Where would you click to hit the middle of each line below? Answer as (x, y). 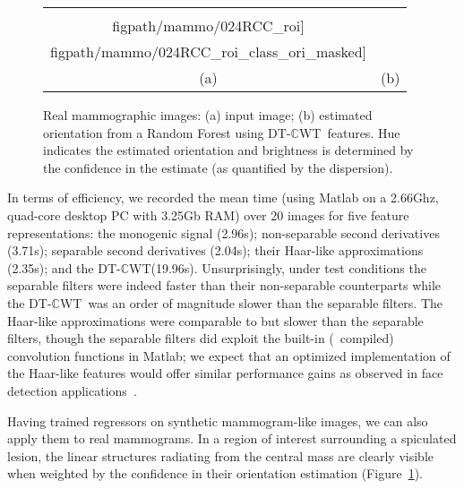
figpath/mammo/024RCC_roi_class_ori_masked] (209, 51)
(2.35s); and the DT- (64, 267)
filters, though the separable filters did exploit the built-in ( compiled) (201, 338)
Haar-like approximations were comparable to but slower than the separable (215, 320)
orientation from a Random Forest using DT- (167, 132)
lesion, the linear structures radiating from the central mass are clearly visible (220, 455)
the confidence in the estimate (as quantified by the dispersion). (218, 167)
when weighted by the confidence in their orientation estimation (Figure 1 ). (215, 473)
